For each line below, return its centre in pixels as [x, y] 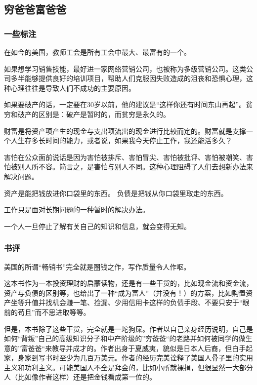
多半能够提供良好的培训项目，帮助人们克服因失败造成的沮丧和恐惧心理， [128, 78]
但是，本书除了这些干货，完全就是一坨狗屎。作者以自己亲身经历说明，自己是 [128, 328]
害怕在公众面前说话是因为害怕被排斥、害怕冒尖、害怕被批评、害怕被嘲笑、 [125, 157]
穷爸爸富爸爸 [35, 9]
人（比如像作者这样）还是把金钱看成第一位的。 [80, 377]
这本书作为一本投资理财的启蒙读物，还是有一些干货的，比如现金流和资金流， [128, 283]
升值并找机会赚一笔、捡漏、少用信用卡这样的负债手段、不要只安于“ [133, 302]
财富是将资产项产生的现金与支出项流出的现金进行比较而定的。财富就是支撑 [125, 131]
